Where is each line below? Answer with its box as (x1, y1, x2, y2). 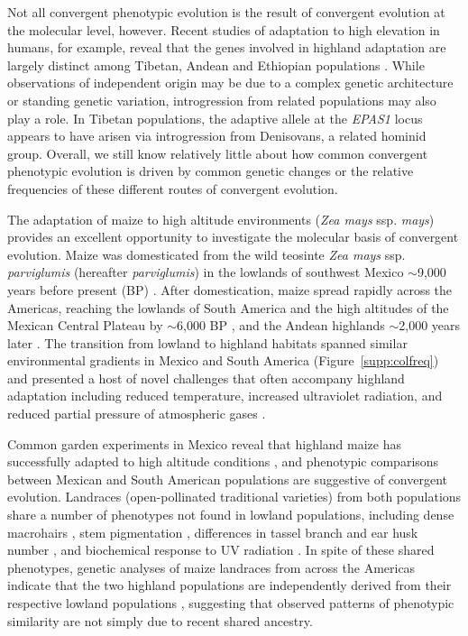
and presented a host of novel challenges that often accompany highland (7, 368, 405, 387)
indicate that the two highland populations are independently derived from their (7, 576, 452, 595)
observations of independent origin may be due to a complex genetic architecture (7, 73, 454, 92)
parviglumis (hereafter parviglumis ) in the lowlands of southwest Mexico (7, 263, 404, 281)
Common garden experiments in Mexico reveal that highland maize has (7, 434, 401, 453)
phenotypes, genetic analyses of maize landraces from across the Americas (7, 558, 416, 576)
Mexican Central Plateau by (7, 316, 163, 335)
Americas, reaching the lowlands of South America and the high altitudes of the (7, 298, 449, 317)
